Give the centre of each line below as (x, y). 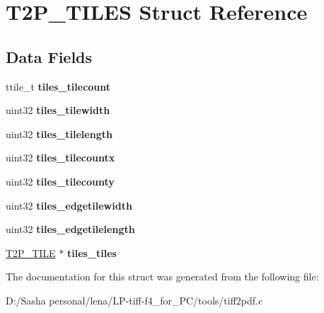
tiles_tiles (92, 252)
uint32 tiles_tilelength (59, 133)
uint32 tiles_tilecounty (60, 181)
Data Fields (49, 56)
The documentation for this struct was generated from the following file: (162, 277)
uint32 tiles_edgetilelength (70, 229)
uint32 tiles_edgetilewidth (69, 205)
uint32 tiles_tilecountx (60, 158)
